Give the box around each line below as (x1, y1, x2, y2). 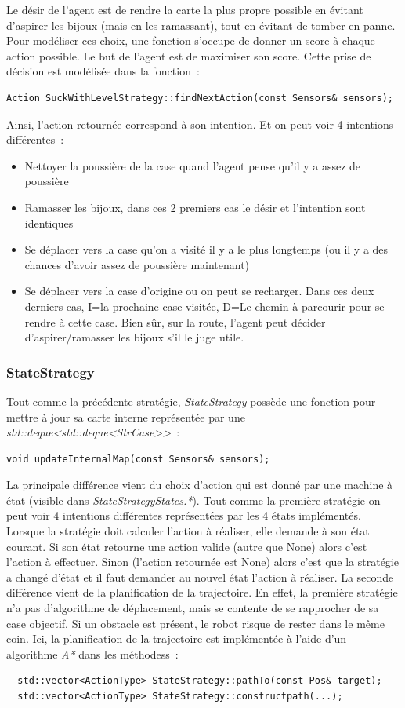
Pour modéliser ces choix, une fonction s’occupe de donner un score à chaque (6, 32, 375, 49)
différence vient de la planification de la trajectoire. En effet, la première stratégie (6, 584, 398, 600)
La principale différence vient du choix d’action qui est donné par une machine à (6, 476, 393, 493)
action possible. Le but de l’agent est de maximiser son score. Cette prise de (6, 47, 371, 64)
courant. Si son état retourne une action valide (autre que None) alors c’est (6, 538, 367, 554)
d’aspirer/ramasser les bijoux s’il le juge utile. (24, 329, 244, 345)
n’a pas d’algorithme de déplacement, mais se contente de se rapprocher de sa (6, 600, 379, 616)
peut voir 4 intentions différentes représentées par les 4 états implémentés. (6, 507, 361, 524)
